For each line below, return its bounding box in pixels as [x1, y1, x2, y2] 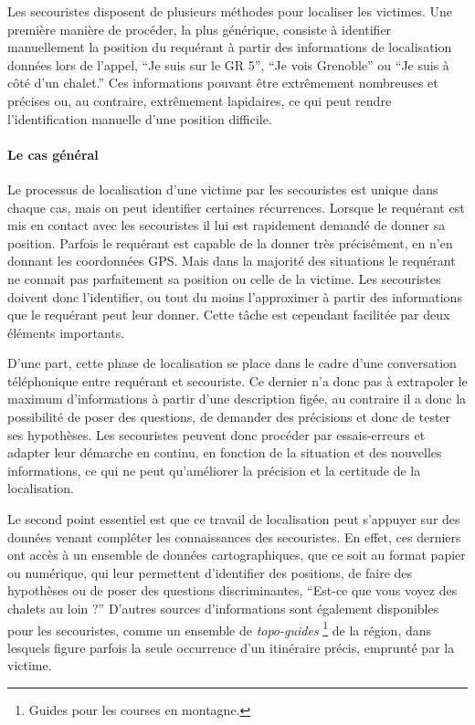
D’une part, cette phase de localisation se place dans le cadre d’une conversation [7, 353, 457, 373]
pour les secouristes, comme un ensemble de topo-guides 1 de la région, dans [7, 617, 432, 639]
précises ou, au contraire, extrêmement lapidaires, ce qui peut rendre [7, 90, 392, 110]
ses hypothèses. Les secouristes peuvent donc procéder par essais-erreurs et [7, 425, 426, 444]
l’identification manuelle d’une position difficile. [7, 109, 272, 128]
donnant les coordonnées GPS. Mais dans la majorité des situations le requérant [7, 251, 456, 270]
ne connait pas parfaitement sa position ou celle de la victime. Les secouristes [7, 268, 441, 288]
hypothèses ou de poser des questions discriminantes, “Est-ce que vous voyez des [7, 581, 458, 600]
